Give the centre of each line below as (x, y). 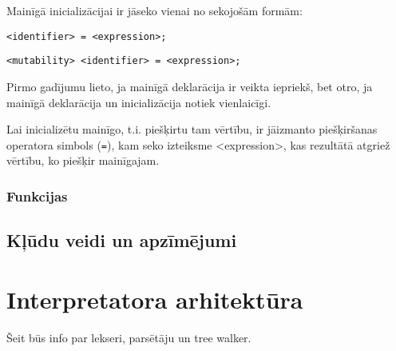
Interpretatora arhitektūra (155, 299)
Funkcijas (37, 195)
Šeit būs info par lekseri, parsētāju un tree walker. (129, 337)
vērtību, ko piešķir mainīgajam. (83, 160)
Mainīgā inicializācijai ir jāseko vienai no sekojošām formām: (154, 10)
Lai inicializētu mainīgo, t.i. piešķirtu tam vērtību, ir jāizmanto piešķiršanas (192, 129)
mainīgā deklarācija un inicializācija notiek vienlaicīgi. (139, 102)
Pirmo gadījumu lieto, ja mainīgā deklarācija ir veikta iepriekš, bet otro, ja (190, 86)
